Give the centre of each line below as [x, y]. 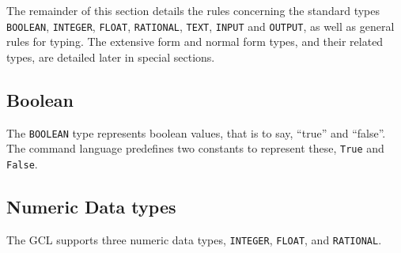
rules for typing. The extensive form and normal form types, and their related [195, 42]
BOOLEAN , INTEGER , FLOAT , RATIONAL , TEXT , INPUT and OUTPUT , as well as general [200, 26]
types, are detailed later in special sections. [111, 57]
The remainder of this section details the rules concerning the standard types [193, 10]
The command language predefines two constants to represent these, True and [195, 148]
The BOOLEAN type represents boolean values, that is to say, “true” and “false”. [196, 132]
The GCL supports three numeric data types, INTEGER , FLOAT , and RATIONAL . [194, 239]
